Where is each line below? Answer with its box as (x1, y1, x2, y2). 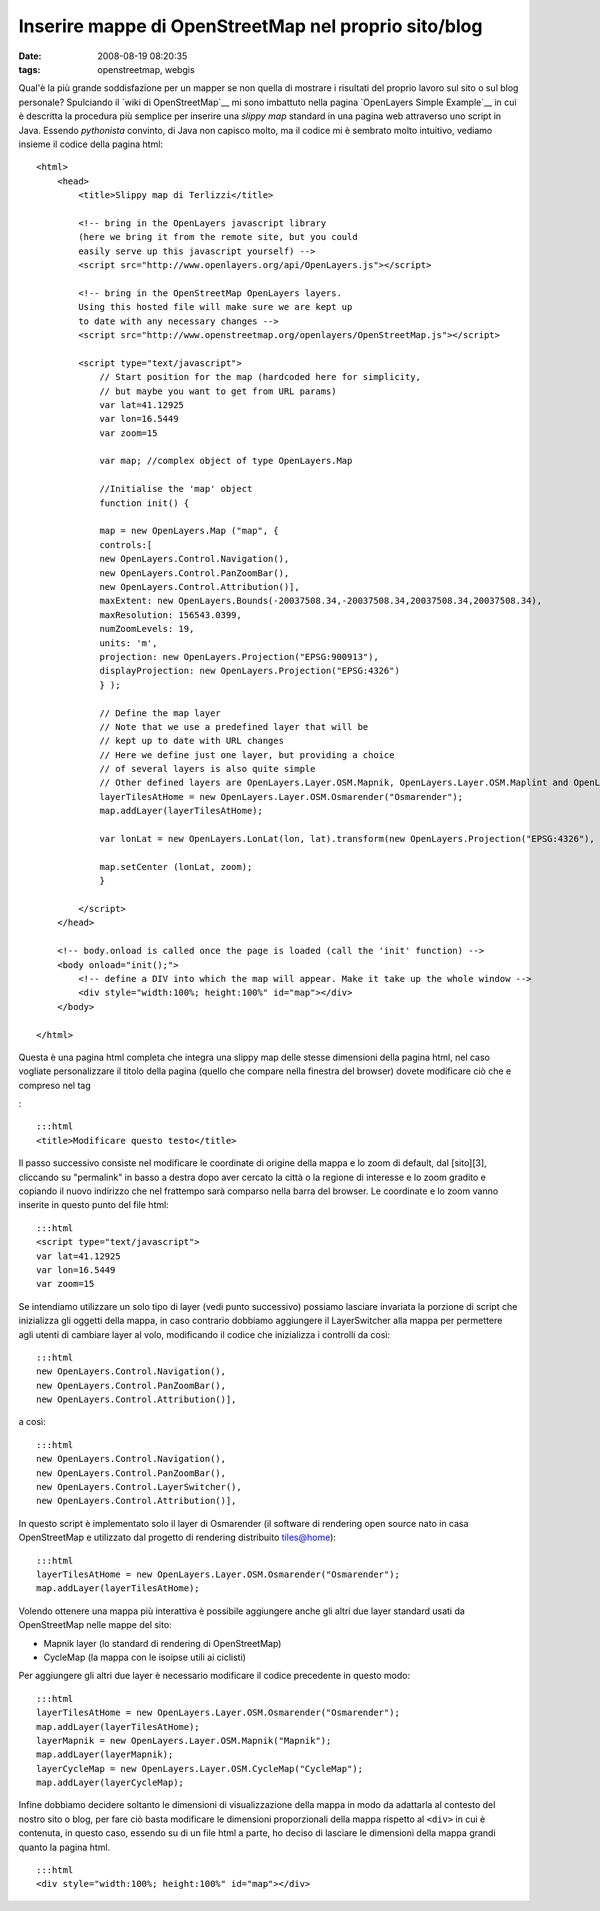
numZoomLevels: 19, (99, 623, 195, 635)
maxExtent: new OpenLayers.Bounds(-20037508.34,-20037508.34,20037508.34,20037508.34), (99, 595, 543, 607)
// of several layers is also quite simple (99, 763, 316, 775)
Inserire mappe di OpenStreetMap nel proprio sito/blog (18, 15, 483, 37)
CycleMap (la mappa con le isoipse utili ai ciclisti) (43, 1651, 247, 1663)
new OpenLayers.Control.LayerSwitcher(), (36, 1481, 242, 1493)
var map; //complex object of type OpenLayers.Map (99, 455, 353, 467)
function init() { (99, 497, 190, 509)
